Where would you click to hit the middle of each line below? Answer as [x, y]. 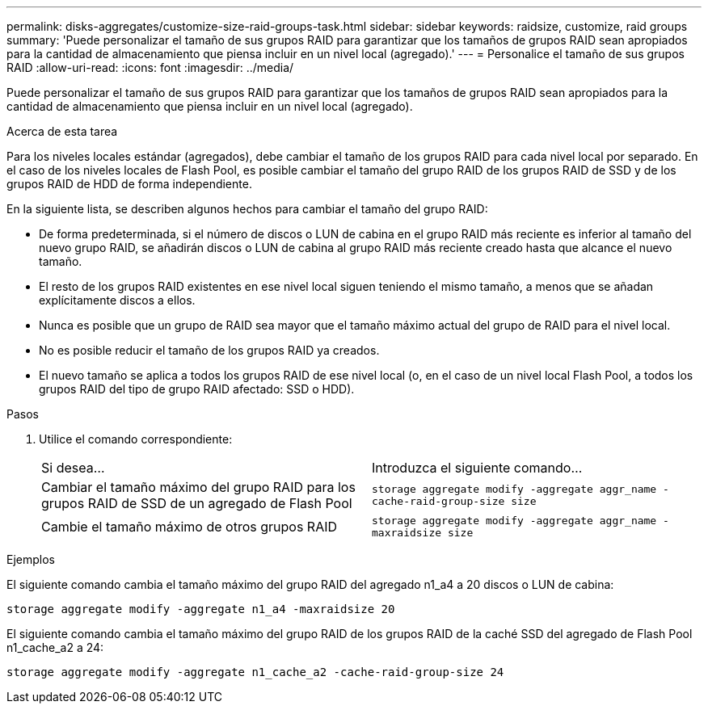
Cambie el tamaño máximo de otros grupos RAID [190, 527]
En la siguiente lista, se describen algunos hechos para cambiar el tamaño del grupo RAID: [247, 209]
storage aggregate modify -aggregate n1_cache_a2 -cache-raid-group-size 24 [255, 672]
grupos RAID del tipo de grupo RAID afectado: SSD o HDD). [197, 389]
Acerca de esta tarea [62, 131]
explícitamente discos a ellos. [117, 300]
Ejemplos [31, 559]
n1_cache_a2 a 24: [55, 647]
